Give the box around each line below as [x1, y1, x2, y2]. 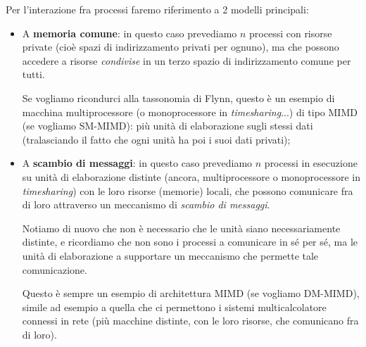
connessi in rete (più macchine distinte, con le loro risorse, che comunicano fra [22, 313, 359, 328]
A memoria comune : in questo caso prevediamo [22, 25, 237, 40]
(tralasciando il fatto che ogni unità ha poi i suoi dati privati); [22, 132, 291, 146]
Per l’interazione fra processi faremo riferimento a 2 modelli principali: [6, 2, 309, 16]
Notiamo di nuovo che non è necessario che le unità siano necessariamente [22, 220, 341, 235]
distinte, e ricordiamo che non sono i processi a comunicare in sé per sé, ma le [22, 234, 358, 249]
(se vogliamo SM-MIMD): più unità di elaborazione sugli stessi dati [22, 118, 313, 133]
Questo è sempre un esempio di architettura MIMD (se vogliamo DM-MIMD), [22, 286, 360, 301]
